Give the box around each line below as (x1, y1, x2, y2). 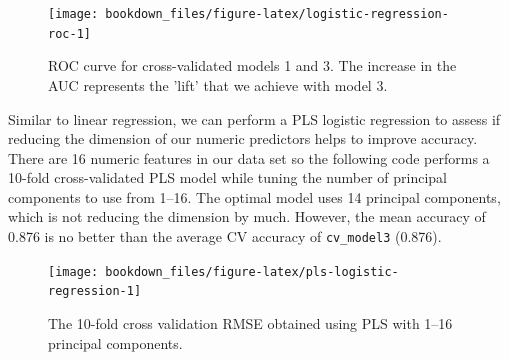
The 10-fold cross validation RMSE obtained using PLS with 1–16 (48, 313, 453, 334)
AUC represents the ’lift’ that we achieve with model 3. (48, 74, 388, 95)
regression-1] (48, 284, 142, 299)
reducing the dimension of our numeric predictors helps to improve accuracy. (8, 128, 478, 149)
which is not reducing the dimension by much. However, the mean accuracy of (8, 206, 486, 227)
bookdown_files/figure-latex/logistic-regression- (105, 7, 449, 21)
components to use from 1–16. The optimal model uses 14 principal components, (8, 186, 501, 207)
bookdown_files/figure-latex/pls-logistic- (105, 264, 399, 279)
